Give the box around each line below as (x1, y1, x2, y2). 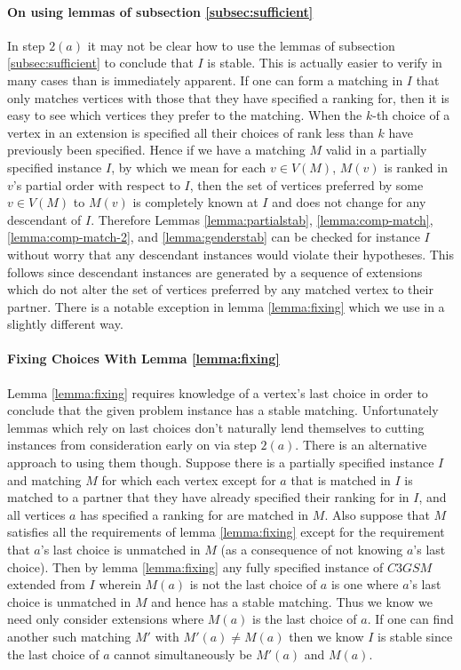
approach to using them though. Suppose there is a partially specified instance (7, 453, 434, 472)
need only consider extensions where (7, 610, 204, 628)
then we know (289, 627, 364, 645)
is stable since (378, 627, 453, 645)
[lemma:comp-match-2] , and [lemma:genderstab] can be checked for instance (7, 227, 420, 246)
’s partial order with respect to (12, 175, 180, 194)
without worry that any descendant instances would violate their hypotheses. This (7, 244, 455, 263)
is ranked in (384, 157, 448, 176)
